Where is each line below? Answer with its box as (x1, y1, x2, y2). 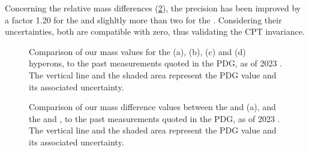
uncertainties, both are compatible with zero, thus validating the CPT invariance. (5, 25, 305, 38)
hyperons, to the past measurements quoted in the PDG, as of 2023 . (29, 57, 283, 69)
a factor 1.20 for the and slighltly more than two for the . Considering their (5, 13, 282, 26)
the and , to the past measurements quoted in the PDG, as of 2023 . (29, 112, 280, 124)
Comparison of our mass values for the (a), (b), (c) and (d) (29, 45, 246, 57)
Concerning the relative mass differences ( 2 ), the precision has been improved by (5, 2, 301, 14)
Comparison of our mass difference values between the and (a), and (29, 101, 276, 113)
